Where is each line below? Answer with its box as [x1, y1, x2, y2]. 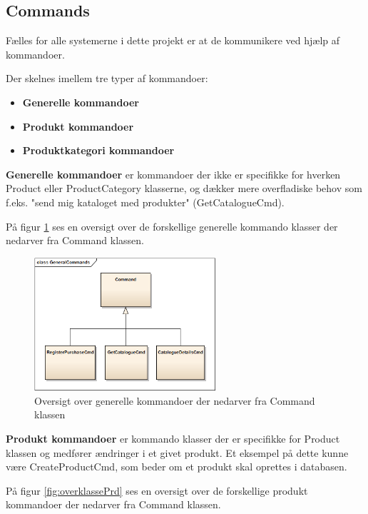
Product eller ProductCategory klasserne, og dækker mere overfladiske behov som [6, 181, 362, 196]
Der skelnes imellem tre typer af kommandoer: [6, 71, 208, 86]
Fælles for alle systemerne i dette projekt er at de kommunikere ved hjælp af [6, 33, 340, 48]
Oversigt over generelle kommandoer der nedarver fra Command [34, 393, 315, 408]
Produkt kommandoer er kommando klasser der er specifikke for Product [6, 430, 340, 445]
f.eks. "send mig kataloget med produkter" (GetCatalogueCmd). [6, 194, 285, 209]
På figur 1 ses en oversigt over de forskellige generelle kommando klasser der [6, 218, 338, 233]
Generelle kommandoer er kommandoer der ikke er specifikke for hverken [6, 166, 341, 181]
